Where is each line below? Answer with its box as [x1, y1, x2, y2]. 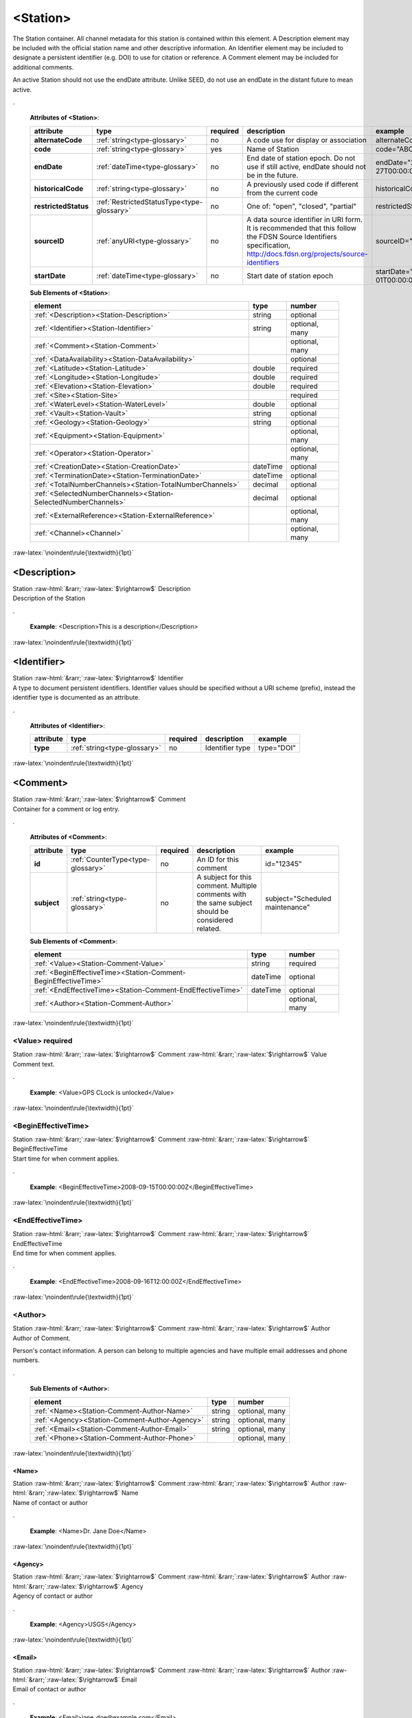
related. [196, 924, 222, 933]
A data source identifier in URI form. [246, 214, 363, 224]
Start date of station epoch [246, 271, 333, 280]
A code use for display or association [246, 135, 367, 144]
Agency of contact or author [12, 1592, 93, 1600]
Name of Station [246, 144, 299, 154]
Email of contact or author [12, 1685, 87, 1693]
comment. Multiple [196, 880, 257, 890]
